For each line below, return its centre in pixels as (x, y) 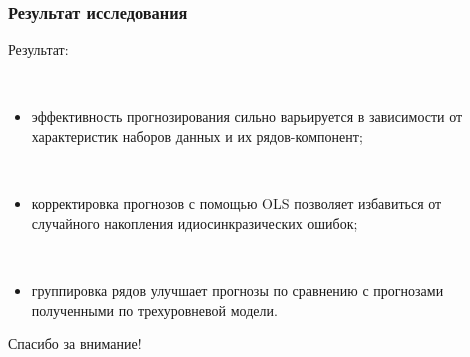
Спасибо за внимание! (75, 343)
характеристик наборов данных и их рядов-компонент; (197, 136)
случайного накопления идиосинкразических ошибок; (194, 222)
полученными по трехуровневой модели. (154, 309)
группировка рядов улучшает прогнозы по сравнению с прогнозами (237, 289)
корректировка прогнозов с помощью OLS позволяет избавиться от (236, 203)
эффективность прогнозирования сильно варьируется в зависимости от (247, 116)
